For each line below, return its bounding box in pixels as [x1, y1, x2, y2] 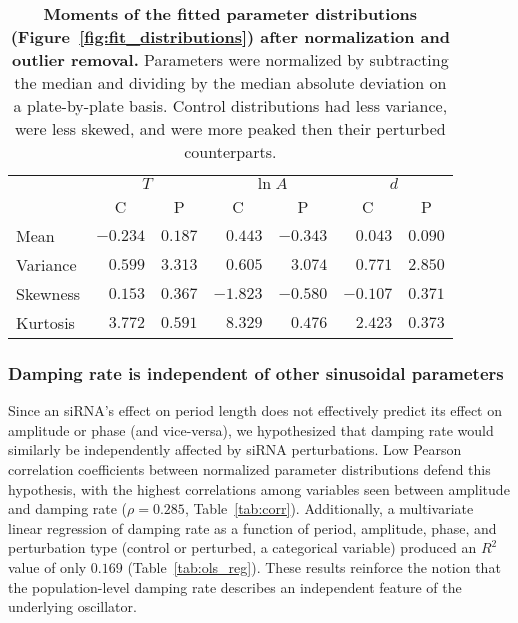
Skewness [16, 282, 81, 305]
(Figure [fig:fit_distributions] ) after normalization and [10, 25, 450, 48]
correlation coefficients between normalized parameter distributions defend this [8, 459, 491, 479]
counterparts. [184, 140, 277, 163]
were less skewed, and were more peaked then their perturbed [14, 117, 446, 140]
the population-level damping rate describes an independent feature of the [8, 576, 462, 597]
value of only [8, 556, 87, 577]
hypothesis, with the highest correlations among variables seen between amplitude [8, 478, 510, 499]
